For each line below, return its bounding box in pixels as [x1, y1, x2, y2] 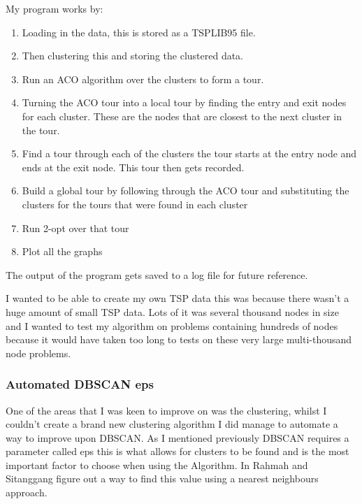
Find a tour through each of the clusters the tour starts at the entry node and [22, 146, 357, 161]
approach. [6, 485, 48, 500]
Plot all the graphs [22, 244, 103, 259]
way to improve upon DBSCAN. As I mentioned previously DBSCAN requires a [6, 430, 349, 445]
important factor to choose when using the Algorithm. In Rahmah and [6, 457, 308, 472]
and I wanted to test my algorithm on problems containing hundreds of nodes [6, 318, 338, 333]
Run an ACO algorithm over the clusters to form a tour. [22, 71, 264, 86]
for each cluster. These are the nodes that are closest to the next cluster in [22, 108, 342, 123]
